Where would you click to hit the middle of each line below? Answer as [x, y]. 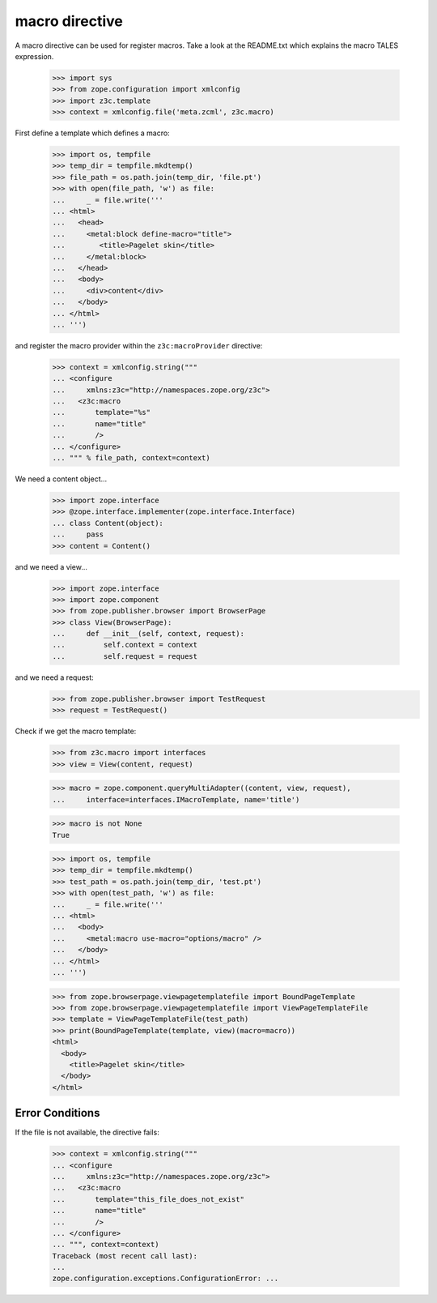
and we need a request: [55, 677]
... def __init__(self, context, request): [148, 634]
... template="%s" [102, 412]
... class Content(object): [108, 523]
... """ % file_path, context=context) [131, 458]
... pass [78, 534]
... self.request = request [125, 656]
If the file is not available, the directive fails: [87, 1132]
